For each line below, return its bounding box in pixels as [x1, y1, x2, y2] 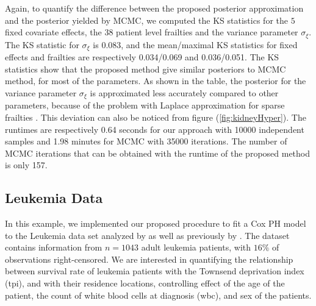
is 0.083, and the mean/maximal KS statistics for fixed [93, 38, 298, 51]
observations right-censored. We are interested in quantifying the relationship [5, 252, 293, 265]
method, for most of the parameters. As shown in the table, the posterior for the [5, 74, 306, 87]
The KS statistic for [5, 38, 79, 51]
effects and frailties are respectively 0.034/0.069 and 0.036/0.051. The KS [5, 51, 279, 63]
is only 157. [5, 158, 48, 171]
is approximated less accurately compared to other [90, 86, 279, 99]
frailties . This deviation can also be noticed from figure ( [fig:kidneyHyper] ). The [5, 110, 306, 123]
